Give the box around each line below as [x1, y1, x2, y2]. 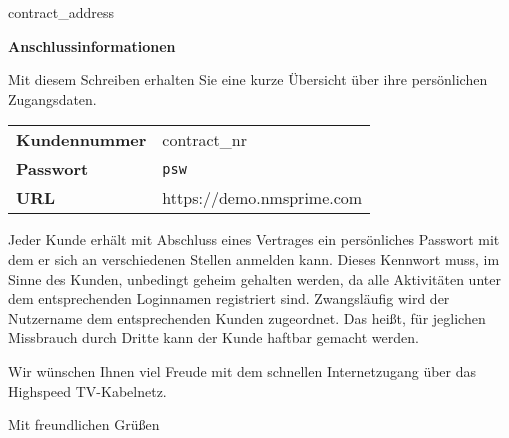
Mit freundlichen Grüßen [8, 414, 160, 435]
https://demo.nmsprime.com [162, 186, 363, 210]
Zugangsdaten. [8, 88, 97, 109]
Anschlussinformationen [8, 35, 176, 56]
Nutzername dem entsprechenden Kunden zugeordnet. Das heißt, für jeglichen [8, 307, 486, 328]
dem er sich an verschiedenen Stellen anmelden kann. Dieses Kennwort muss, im [8, 248, 500, 269]
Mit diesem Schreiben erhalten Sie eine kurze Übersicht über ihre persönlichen [8, 69, 488, 90]
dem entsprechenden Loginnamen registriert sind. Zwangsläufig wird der [8, 288, 450, 309]
